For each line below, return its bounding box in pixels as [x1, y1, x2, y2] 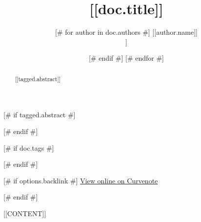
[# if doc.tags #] [3, 142, 54, 153]
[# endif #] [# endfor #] [88, 53, 164, 63]
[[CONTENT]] [3, 208, 46, 218]
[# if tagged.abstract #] [3, 110, 76, 120]
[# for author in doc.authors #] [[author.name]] [55, 27, 198, 37]
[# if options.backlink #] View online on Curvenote [3, 175, 158, 185]
